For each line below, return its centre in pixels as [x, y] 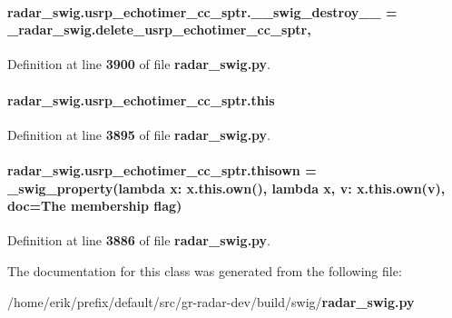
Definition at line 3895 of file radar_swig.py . [139, 134]
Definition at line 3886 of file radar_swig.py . [139, 240]
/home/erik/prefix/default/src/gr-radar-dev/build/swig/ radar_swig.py [211, 301]
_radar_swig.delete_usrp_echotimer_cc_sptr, [159, 30]
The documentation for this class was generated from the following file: [205, 270]
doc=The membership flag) [95, 206]
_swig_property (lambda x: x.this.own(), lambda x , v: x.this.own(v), [226, 188]
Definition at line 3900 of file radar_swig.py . [139, 64]
